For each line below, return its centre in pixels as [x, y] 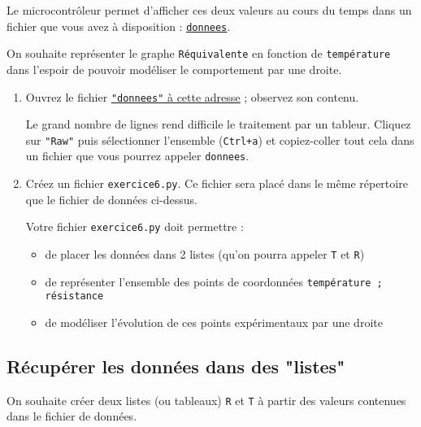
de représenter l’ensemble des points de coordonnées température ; [214, 281]
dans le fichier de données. [72, 416]
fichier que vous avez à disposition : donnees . [119, 26]
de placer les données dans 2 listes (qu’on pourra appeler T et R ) [205, 253]
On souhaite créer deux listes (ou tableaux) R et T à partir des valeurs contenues [206, 400]
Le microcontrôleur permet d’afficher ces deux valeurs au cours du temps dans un [209, 10]
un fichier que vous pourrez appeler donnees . [137, 156]
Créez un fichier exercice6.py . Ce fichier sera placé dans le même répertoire [217, 183]
